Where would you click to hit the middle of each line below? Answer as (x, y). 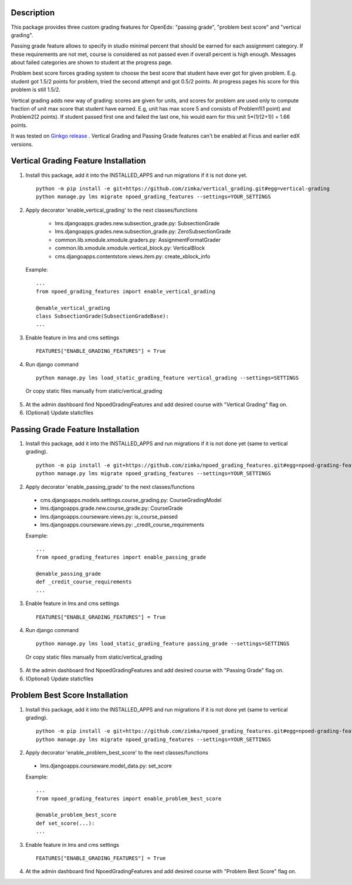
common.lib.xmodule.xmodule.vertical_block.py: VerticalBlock (130, 248)
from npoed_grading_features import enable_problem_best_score (129, 799)
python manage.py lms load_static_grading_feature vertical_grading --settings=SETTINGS (167, 378)
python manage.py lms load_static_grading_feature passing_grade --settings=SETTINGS (163, 644)
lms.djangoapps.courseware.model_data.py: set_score (106, 766)
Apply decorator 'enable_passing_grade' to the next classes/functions (110, 487)
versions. (22, 144)
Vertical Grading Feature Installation (78, 161)
